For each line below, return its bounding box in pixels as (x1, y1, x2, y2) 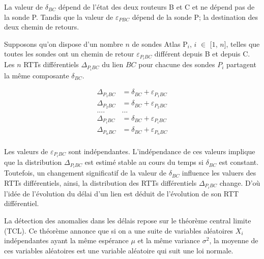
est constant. (219, 157, 259, 167)
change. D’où (219, 177, 260, 188)
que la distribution (4, 157, 62, 167)
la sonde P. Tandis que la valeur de (4, 11, 113, 22)
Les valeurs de (4, 146, 48, 157)
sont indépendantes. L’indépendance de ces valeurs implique (68, 146, 255, 157)
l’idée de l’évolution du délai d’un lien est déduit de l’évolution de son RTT (4, 188, 239, 198)
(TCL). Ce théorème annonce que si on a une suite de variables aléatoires (4, 225, 233, 236)
